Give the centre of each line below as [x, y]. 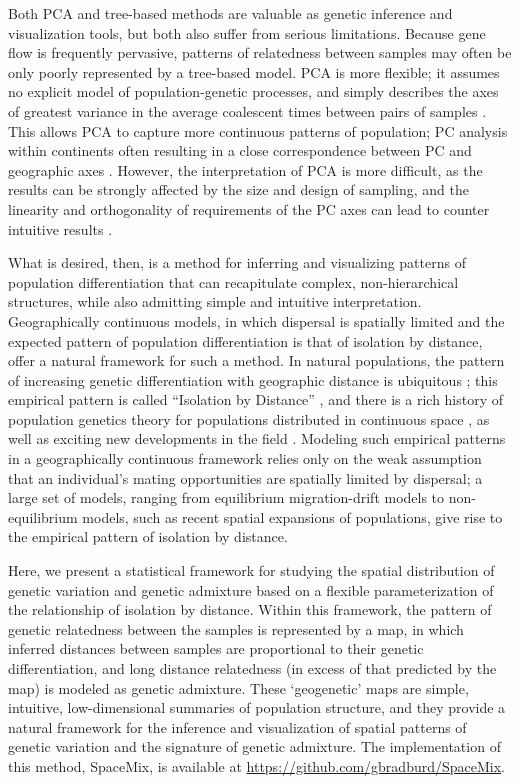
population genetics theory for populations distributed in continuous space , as [249, 418]
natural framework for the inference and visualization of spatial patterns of [237, 726]
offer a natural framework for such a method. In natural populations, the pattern [256, 360]
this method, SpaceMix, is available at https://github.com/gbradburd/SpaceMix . [257, 765]
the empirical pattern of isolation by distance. [148, 536]
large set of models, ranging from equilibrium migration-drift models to [226, 497]
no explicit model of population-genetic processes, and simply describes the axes [253, 91]
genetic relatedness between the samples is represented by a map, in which [236, 628]
